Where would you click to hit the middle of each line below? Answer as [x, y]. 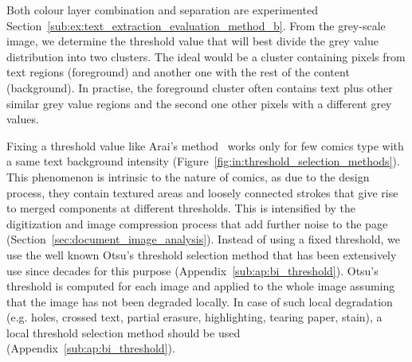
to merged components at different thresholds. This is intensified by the [181, 208]
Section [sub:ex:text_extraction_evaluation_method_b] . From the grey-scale [196, 25]
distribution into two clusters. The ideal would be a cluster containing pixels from [206, 56]
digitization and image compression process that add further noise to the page [197, 223]
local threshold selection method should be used [124, 332]
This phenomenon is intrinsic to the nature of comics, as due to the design [188, 176]
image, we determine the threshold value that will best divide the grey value [192, 41]
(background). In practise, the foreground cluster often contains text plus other [200, 87]
